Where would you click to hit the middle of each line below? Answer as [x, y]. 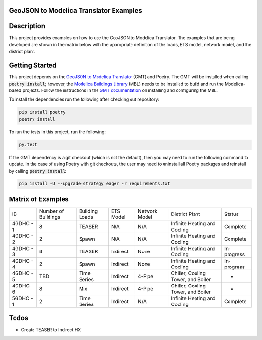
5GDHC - [23, 298]
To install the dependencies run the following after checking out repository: [84, 99]
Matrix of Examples [39, 199]
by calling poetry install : [38, 171]
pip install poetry [42, 112]
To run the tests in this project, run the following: [57, 132]
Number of [51, 211]
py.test [28, 144]
